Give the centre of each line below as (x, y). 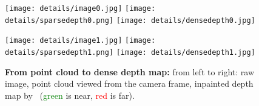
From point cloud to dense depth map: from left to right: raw (130, 71)
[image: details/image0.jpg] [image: (80, 8)
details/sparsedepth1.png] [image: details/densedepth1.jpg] (130, 52)
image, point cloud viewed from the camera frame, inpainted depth (129, 83)
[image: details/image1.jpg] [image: (80, 41)
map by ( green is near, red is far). (70, 95)
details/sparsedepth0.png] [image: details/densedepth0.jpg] (130, 20)
